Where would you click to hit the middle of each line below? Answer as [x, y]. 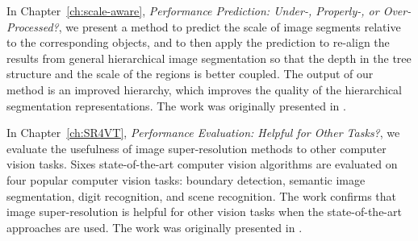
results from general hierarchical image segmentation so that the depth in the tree [209, 58]
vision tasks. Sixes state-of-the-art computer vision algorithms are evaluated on [202, 164]
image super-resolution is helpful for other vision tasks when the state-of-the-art [204, 212]
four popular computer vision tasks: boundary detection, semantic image [186, 179]
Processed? [33, 26]
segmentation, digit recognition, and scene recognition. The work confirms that [201, 195]
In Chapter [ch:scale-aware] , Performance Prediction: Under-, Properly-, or [193, 10]
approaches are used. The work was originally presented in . [155, 227]
